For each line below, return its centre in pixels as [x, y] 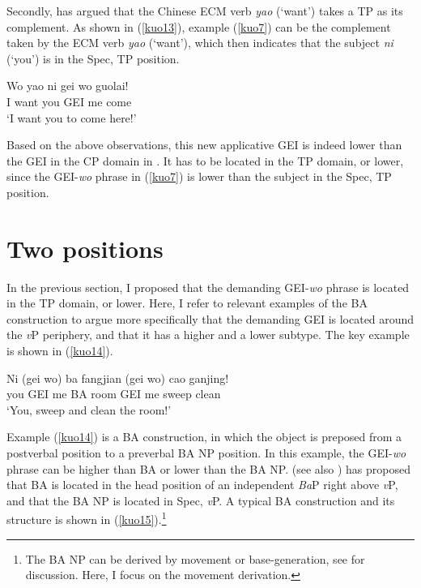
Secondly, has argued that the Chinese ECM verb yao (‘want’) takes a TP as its [205, 11]
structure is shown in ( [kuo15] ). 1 [87, 518]
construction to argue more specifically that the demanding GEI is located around [210, 318]
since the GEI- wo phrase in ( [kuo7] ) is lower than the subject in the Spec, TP [199, 176]
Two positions [85, 248]
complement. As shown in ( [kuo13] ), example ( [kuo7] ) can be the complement [199, 26]
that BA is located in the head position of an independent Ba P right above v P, [202, 485]
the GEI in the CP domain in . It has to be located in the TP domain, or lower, [205, 160]
